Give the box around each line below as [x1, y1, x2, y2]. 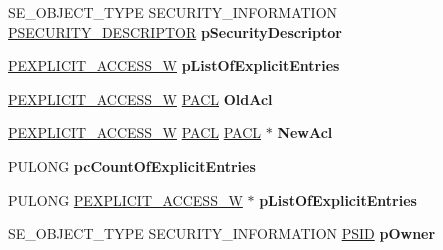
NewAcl [277, 122, 333, 143]
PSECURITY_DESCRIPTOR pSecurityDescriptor [8, 21, 342, 42]
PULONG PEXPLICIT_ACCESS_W [8, 189, 243, 210]
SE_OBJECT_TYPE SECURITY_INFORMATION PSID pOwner [8, 223, 436, 244]
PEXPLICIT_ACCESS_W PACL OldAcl [8, 88, 273, 109]
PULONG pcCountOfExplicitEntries [8, 155, 256, 176]
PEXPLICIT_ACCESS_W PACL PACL [8, 122, 262, 143]
